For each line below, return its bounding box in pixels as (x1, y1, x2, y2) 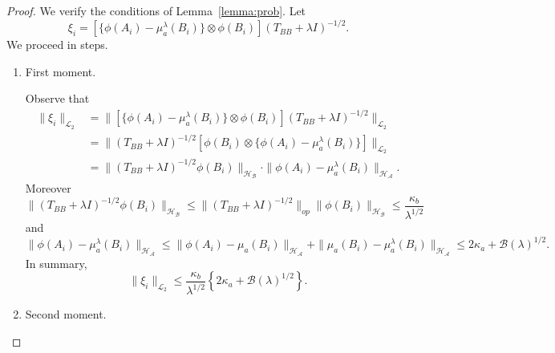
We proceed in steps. (6, 36, 108, 53)
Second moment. (25, 306, 107, 323)
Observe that (25, 90, 90, 107)
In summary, (25, 254, 87, 271)
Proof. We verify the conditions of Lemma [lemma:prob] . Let (6, 2, 306, 18)
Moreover (25, 180, 71, 197)
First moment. (25, 63, 96, 79)
